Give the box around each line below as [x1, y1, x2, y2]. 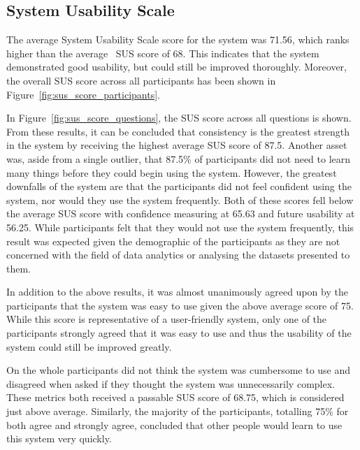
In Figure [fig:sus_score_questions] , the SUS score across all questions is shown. [6, 110, 352, 125]
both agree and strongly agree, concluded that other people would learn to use [6, 417, 343, 432]
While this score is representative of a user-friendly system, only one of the [6, 312, 327, 326]
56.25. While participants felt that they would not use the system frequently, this [6, 219, 354, 234]
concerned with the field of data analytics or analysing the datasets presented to [6, 247, 350, 262]
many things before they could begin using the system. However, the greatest [6, 165, 337, 180]
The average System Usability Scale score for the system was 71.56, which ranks [6, 32, 350, 47]
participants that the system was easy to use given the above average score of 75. [6, 298, 354, 312]
